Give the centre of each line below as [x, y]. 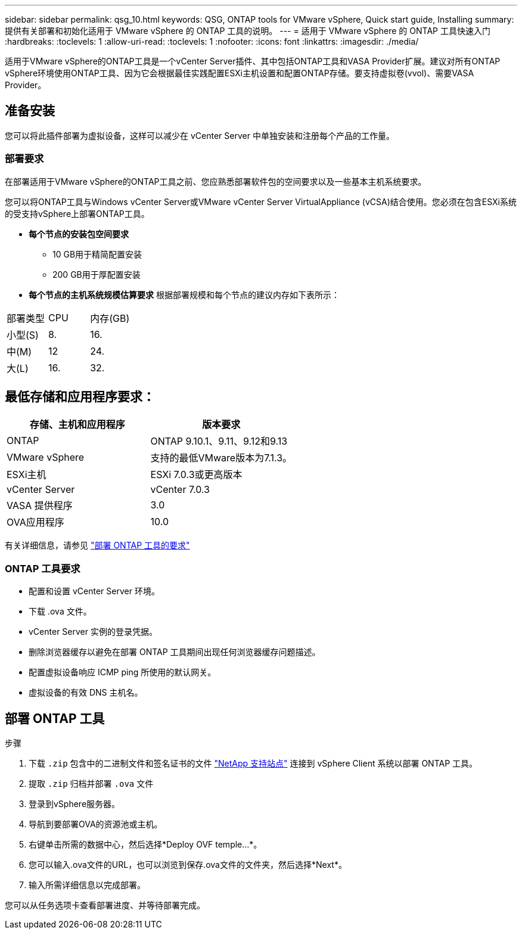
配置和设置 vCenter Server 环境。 [94, 591]
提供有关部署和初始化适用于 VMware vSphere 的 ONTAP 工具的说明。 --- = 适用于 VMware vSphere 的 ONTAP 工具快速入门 [248, 31]
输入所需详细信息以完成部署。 [87, 885]
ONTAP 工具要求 [43, 568]
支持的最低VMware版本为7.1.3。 [221, 458]
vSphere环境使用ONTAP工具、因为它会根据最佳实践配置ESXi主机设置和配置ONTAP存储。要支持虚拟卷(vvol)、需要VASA [240, 73]
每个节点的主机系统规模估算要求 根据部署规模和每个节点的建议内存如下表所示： [184, 294]
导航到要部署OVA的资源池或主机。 [96, 824]
